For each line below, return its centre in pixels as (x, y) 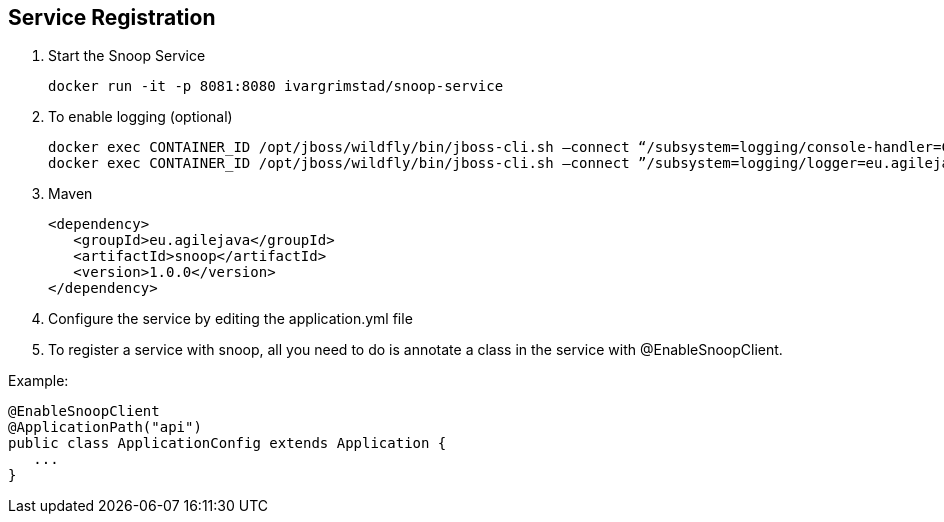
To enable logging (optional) (140, 117)
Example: (38, 381)
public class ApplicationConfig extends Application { (227, 443)
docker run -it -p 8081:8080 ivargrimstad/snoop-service (276, 86)
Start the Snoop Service (127, 56)
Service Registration (112, 17)
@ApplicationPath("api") (105, 427)
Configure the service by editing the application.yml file (230, 319)
